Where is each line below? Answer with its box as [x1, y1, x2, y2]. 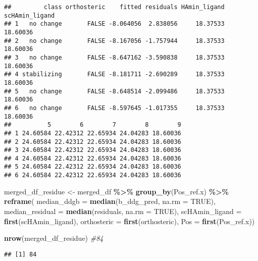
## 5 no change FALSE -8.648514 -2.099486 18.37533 [4, 87, 225, 95]
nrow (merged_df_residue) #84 [4, 233, 104, 243]
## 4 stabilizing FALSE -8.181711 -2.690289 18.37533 [4, 71, 225, 78]
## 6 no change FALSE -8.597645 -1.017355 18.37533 [4, 104, 225, 112]
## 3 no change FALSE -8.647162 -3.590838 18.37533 [4, 54, 225, 61]
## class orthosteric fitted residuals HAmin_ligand [4, 4, 225, 11]
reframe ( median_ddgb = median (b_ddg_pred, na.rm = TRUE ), [4, 196, 216, 206]
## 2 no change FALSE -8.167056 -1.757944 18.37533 [4, 37, 225, 44]
